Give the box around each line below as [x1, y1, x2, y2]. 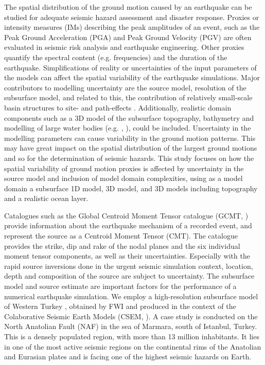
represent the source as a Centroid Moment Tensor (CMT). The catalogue [4, 230, 238, 241]
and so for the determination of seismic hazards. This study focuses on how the [4, 152, 254, 163]
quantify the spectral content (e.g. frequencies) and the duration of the [4, 51, 227, 62]
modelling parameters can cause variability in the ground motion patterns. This [4, 132, 256, 143]
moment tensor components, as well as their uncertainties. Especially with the [4, 250, 250, 261]
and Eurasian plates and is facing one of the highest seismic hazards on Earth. [4, 351, 252, 362]
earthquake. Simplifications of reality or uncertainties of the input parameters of [4, 62, 257, 72]
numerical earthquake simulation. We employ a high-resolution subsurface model [4, 290, 258, 301]
